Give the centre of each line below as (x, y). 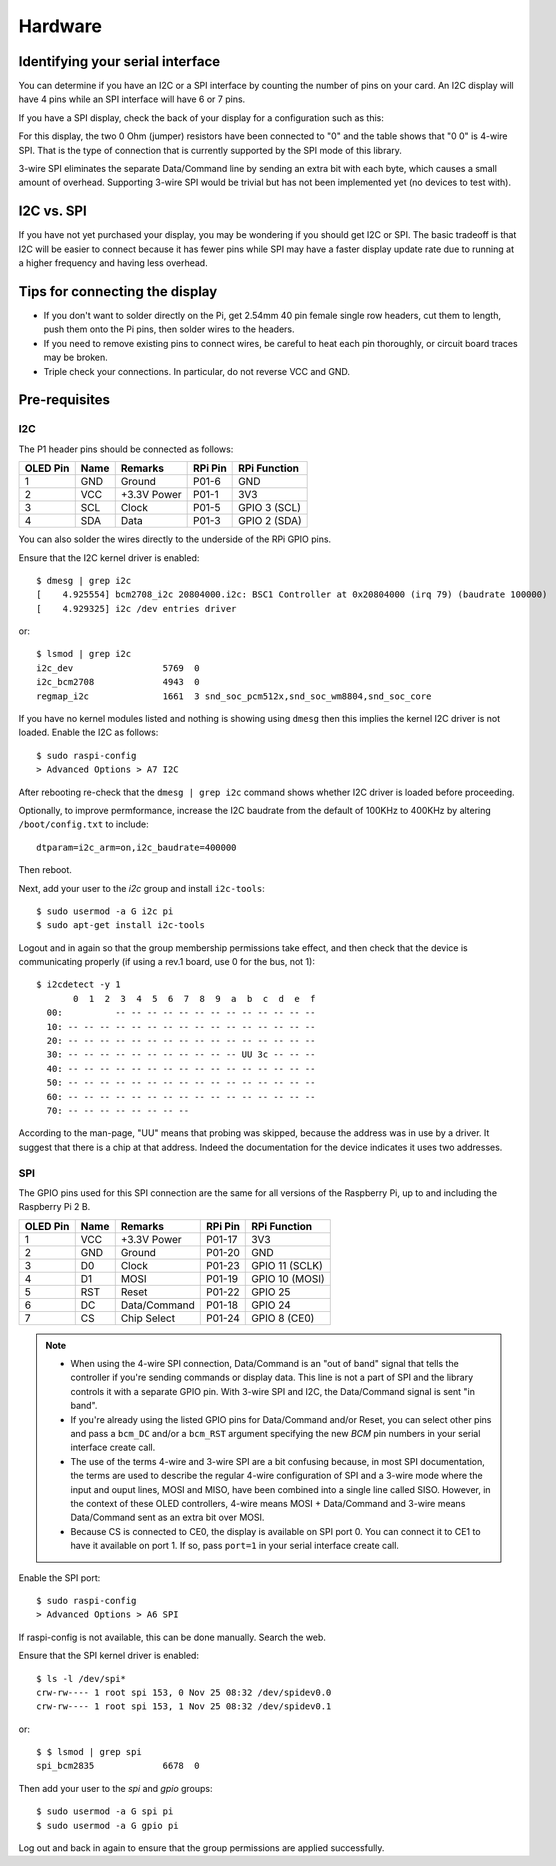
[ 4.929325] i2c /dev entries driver (136, 608)
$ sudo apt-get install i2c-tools (120, 925)
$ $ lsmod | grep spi (89, 1752)
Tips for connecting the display (118, 291)
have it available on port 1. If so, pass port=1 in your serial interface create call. (235, 1546)
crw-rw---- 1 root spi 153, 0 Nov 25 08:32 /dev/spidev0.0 (184, 1692)
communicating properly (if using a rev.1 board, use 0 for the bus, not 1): (166, 962)
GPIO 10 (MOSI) (288, 1278)
